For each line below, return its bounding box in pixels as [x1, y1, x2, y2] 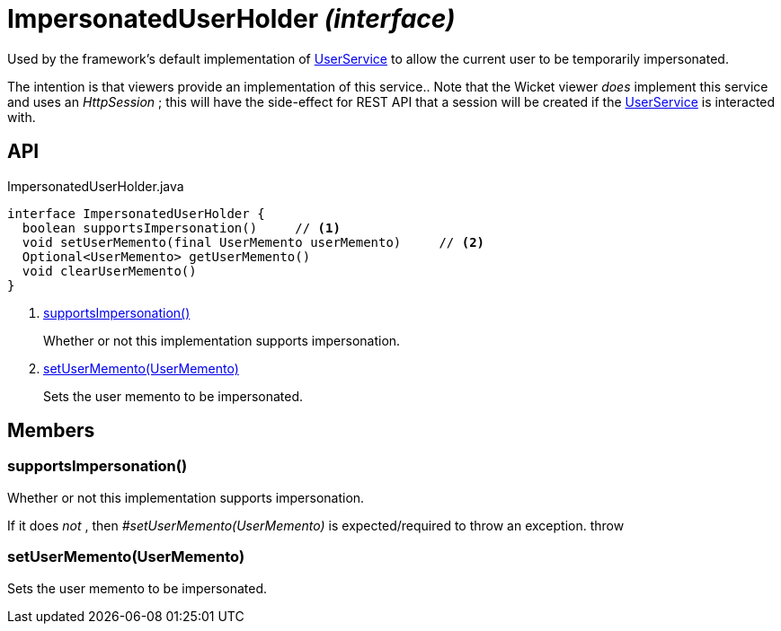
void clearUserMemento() [22, 263, 197, 278]
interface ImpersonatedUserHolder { [7, 206, 265, 221]
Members [7, 419, 95, 443]
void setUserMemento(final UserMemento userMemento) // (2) [22, 234, 485, 250]
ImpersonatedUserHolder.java [7, 178, 184, 194]
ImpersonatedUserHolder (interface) [7, 4, 456, 34]
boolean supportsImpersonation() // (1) [22, 220, 341, 235]
